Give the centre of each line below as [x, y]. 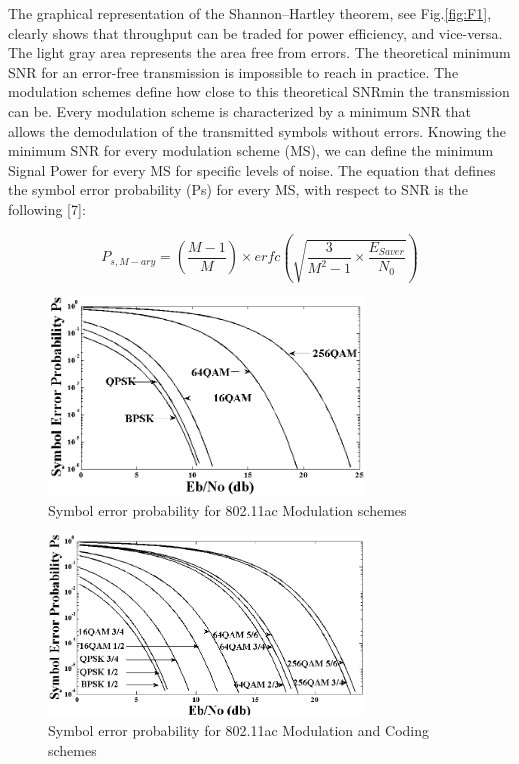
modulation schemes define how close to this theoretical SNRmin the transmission [259, 91]
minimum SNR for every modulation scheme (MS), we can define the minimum [251, 150]
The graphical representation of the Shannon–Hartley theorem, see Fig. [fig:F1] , [250, 13]
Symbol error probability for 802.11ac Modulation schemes [227, 509]
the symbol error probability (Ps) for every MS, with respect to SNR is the [238, 189]
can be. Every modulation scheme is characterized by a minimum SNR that [240, 110]
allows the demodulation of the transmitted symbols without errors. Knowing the [257, 130]
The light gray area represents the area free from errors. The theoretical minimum [259, 52]
